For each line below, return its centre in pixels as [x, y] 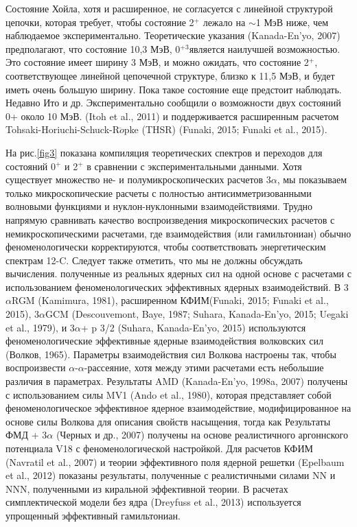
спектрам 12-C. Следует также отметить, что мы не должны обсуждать [154, 260]
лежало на [224, 22]
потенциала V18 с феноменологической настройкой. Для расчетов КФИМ [159, 448]
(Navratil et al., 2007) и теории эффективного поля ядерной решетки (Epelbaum [175, 461]
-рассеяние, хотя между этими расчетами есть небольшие [204, 367]
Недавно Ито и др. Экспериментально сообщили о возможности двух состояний [173, 103]
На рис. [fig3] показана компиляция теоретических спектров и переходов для [164, 152]
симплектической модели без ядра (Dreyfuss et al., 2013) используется [153, 502]
